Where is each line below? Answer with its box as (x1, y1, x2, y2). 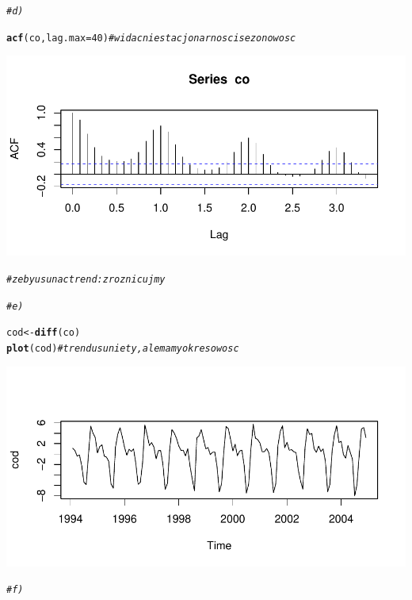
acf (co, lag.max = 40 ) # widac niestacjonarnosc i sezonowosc (6, 32, 296, 44)
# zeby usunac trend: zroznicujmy (6, 273, 166, 285)
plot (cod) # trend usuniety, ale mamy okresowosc (6, 342, 239, 354)
